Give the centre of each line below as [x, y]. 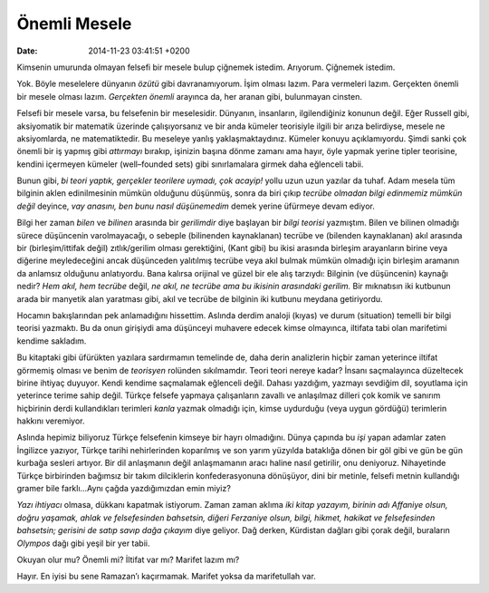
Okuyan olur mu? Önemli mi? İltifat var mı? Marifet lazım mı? [128, 559]
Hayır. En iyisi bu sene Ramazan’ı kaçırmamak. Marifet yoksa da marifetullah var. [166, 577]
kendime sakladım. [52, 341]
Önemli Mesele [74, 24]
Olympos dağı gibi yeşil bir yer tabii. [83, 543]
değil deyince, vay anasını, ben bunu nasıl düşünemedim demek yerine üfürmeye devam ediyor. [196, 206]
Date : [27, 51]
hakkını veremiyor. [51, 421]
